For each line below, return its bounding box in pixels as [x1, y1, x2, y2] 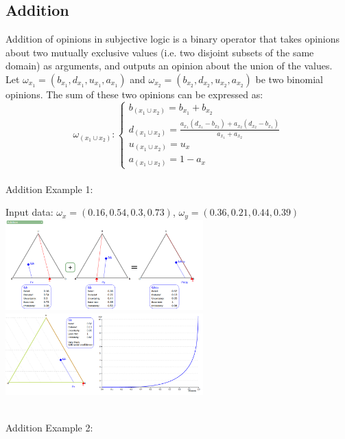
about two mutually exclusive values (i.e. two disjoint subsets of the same [5, 45, 314, 59]
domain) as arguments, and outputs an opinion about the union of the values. [5, 58, 333, 73]
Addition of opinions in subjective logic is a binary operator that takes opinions [5, 32, 340, 46]
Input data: [5, 205, 53, 219]
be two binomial [255, 71, 323, 86]
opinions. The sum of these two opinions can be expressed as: [5, 87, 263, 101]
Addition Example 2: [5, 420, 93, 435]
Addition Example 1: [5, 181, 93, 196]
